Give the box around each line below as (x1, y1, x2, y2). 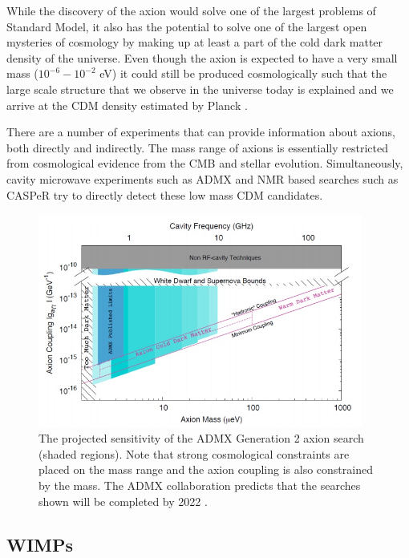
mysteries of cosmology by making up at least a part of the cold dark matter (6, 34, 383, 51)
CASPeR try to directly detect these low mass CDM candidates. (6, 186, 323, 203)
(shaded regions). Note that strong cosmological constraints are (38, 445, 350, 462)
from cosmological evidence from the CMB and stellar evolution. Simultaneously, (6, 155, 403, 172)
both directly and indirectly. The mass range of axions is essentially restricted (6, 139, 388, 156)
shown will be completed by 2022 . (38, 492, 208, 509)
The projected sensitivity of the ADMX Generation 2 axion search (38, 430, 364, 447)
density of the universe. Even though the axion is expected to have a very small (6, 49, 398, 66)
